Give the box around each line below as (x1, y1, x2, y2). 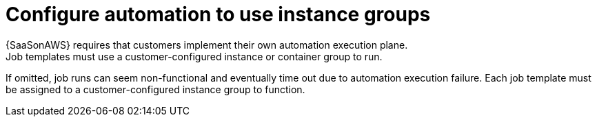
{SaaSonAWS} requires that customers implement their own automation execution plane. (6, 38, 408, 51)
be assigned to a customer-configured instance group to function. (6, 83, 305, 95)
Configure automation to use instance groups (6, 3, 431, 26)
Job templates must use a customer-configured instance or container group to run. (6, 50, 383, 62)
